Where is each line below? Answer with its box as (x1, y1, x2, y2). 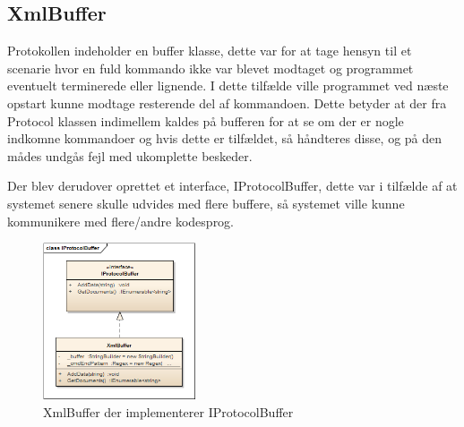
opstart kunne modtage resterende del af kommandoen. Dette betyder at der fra (7, 93, 447, 112)
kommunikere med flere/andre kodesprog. (7, 211, 235, 230)
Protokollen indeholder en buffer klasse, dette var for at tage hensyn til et (7, 41, 412, 60)
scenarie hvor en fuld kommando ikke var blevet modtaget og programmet (7, 58, 414, 77)
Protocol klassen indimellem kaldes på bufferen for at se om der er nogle (7, 111, 404, 130)
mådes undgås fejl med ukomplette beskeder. (7, 146, 253, 165)
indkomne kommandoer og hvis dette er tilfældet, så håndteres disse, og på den (7, 129, 443, 148)
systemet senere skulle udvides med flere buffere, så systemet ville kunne (7, 193, 405, 212)
